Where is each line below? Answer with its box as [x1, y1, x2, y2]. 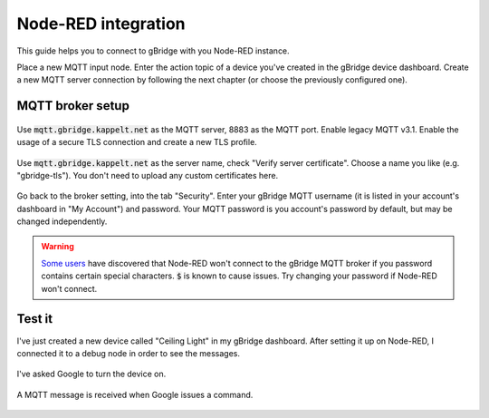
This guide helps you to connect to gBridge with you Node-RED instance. [16, 45, 290, 56]
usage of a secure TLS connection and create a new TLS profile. [16, 137, 257, 148]
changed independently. [16, 216, 108, 227]
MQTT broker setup [16, 98, 130, 113]
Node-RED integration [16, 14, 186, 34]
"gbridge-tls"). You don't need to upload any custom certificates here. [16, 170, 279, 180]
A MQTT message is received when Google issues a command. [16, 389, 254, 400]
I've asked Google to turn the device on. [16, 368, 167, 380]
